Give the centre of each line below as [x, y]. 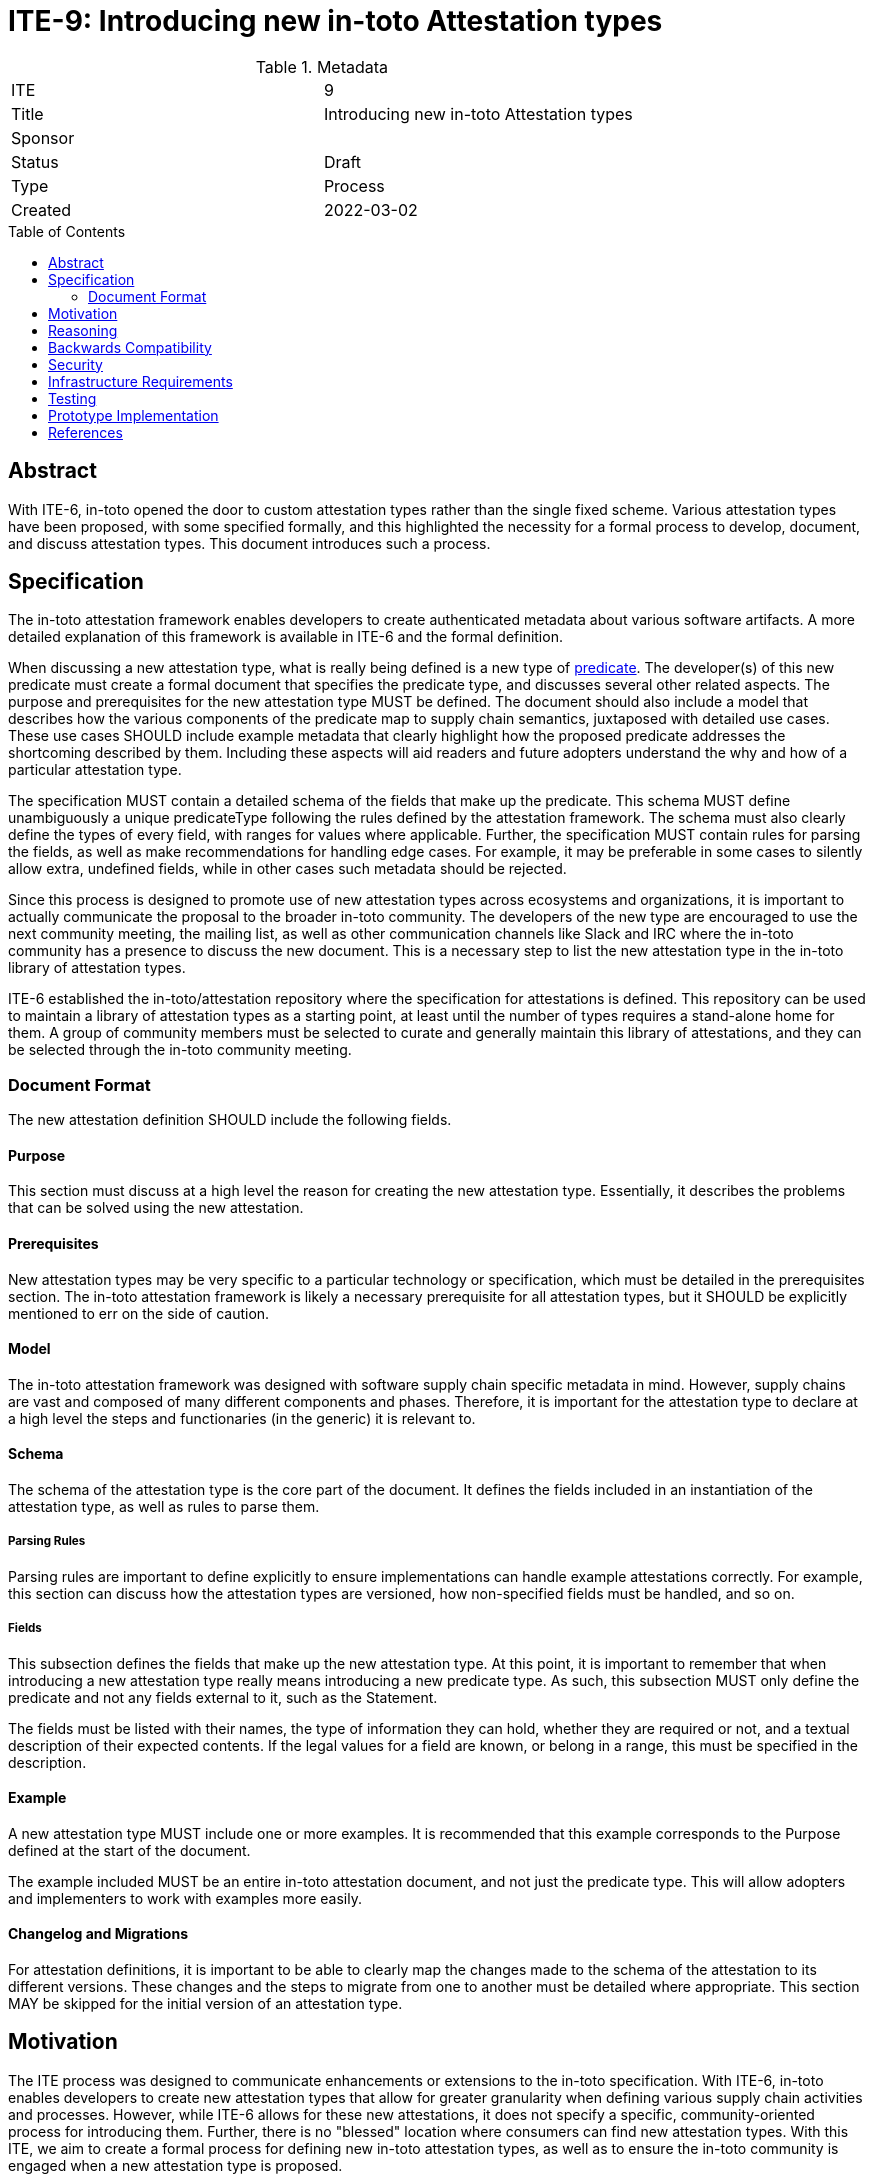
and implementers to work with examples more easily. [185, 1898]
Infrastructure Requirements [140, 381]
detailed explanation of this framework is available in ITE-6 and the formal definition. [285, 637]
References [85, 432]
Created [41, 209]
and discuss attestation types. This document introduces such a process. [249, 543]
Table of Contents [67, 231]
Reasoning [83, 330]
